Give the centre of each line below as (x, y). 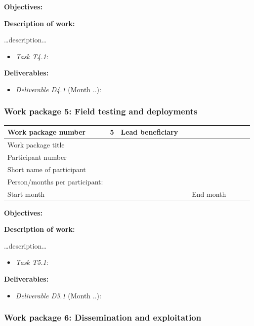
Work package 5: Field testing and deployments (101, 111)
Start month (26, 194)
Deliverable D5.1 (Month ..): (58, 295)
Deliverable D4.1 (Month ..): (58, 89)
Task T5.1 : (32, 262)
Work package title (36, 145)
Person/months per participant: (55, 181)
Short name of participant (47, 169)
